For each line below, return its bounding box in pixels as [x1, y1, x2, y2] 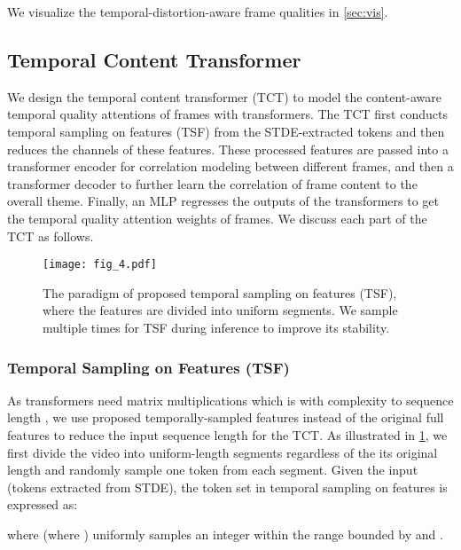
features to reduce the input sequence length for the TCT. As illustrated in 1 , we [7, 425, 448, 444]
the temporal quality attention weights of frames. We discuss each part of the [7, 208, 427, 227]
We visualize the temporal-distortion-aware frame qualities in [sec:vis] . [7, 3, 388, 20]
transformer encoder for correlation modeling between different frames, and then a [7, 157, 454, 176]
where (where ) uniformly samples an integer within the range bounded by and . [7, 524, 443, 543]
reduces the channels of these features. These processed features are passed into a [7, 139, 449, 158]
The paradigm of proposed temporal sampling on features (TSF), [43, 283, 397, 302]
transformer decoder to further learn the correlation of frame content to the [7, 174, 418, 192]
